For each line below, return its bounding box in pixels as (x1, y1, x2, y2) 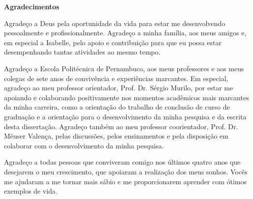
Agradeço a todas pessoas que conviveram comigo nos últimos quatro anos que (4, 157, 241, 167)
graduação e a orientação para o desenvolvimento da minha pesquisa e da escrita (4, 111, 247, 121)
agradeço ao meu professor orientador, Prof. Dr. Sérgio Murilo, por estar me (4, 83, 233, 93)
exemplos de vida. (4, 186, 57, 196)
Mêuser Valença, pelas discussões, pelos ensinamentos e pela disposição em (4, 131, 228, 141)
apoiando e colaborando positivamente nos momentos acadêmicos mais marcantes (4, 92, 249, 102)
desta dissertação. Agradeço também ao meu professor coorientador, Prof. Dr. (4, 121, 238, 131)
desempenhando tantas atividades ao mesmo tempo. (4, 47, 161, 57)
